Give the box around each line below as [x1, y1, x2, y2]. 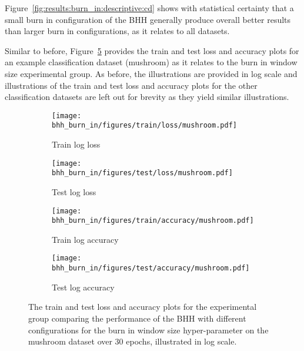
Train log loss [52, 138, 101, 151]
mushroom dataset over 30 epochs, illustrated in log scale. [28, 335, 237, 347]
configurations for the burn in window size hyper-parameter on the [28, 323, 269, 336]
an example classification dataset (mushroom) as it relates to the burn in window [5, 56, 298, 68]
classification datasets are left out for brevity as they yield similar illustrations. [5, 91, 289, 103]
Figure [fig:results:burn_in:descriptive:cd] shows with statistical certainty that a [5, 2, 294, 14]
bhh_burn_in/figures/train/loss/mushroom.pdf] [52, 121, 237, 130]
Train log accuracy [52, 233, 119, 245]
